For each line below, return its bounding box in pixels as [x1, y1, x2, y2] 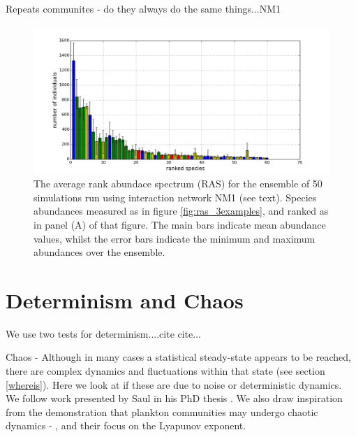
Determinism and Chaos [6, 285, 244, 314]
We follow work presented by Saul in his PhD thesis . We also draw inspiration [6, 391, 343, 406]
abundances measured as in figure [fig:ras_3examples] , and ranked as [34, 203, 329, 218]
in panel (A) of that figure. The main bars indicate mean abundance [34, 217, 326, 231]
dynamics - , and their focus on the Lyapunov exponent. [6, 418, 246, 433]
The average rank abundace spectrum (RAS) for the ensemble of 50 [34, 176, 322, 191]
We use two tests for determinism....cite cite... [6, 326, 201, 341]
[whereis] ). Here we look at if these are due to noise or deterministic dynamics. [6, 377, 342, 392]
